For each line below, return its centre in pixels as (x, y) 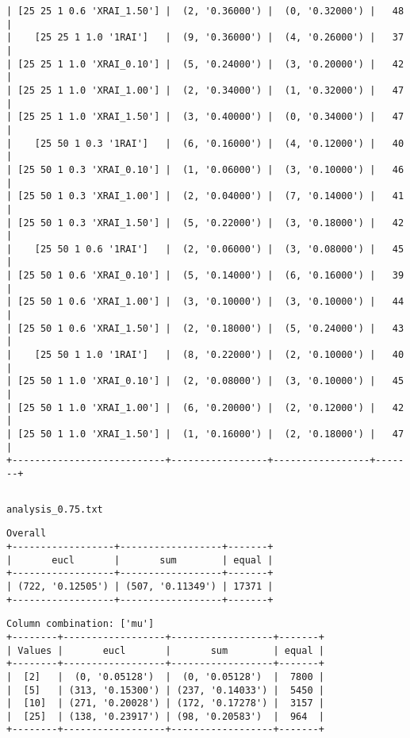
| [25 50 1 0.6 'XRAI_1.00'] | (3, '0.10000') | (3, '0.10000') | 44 (205, 302)
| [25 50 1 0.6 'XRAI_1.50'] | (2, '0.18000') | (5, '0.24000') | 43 (205, 328)
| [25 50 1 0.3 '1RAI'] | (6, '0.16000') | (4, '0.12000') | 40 (205, 143)
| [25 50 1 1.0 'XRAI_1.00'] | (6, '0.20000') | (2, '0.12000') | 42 (205, 407)
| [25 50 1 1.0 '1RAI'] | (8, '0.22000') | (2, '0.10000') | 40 (205, 355)
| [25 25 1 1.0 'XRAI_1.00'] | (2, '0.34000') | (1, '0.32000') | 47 (205, 90)
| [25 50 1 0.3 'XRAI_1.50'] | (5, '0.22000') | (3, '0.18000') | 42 (205, 223)
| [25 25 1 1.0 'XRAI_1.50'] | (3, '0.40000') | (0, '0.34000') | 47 (205, 117)
